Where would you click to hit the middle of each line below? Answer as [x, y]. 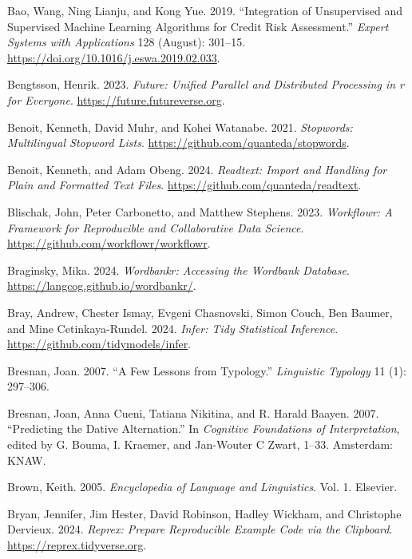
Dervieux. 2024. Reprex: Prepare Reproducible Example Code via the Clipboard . [200, 529]
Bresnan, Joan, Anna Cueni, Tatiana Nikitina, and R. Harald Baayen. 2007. [193, 412]
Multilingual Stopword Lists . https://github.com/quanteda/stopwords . [178, 143]
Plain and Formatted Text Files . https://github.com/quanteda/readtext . [184, 185]
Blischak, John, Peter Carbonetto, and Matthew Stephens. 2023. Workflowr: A [200, 211]
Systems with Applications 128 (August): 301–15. [127, 42]
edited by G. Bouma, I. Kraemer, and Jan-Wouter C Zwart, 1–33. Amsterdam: [200, 444]
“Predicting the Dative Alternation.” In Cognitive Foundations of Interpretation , [204, 428]
